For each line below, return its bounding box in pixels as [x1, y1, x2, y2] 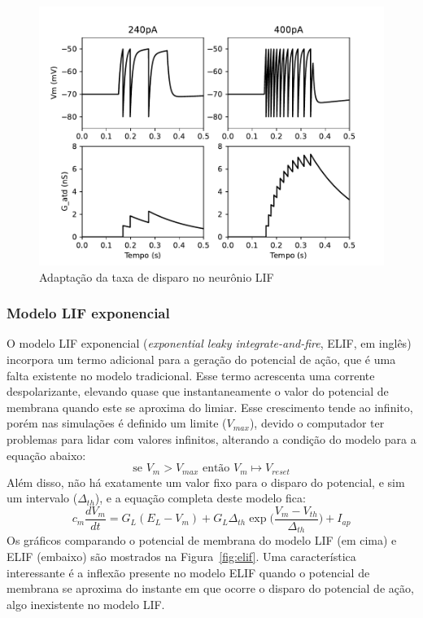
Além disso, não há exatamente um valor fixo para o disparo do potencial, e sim [7, 473, 405, 490]
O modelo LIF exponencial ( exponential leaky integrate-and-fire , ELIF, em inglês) [7, 335, 412, 352]
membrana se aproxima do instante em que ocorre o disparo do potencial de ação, [7, 580, 414, 597]
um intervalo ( [7, 489, 78, 506]
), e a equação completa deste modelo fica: [94, 489, 306, 506]
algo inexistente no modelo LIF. [7, 595, 165, 612]
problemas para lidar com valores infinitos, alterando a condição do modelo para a [7, 430, 416, 447]
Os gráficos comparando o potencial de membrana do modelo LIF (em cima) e [7, 532, 397, 549]
